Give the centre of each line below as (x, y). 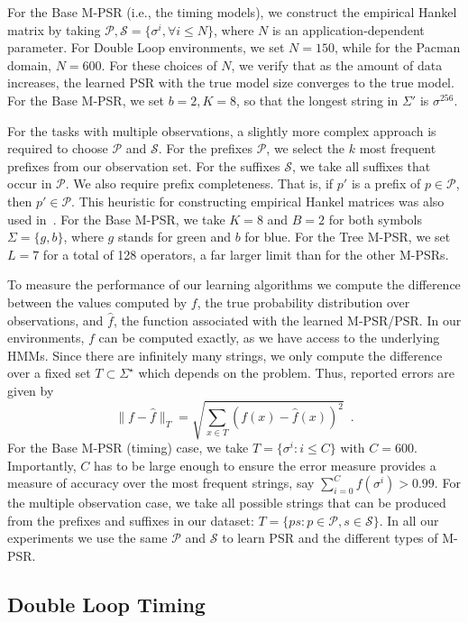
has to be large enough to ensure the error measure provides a (265, 465)
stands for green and (174, 237)
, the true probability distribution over (303, 302)
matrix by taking (54, 29)
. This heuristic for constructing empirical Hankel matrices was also (258, 201)
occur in (30, 183)
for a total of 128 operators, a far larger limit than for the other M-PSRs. (246, 254)
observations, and (55, 320)
